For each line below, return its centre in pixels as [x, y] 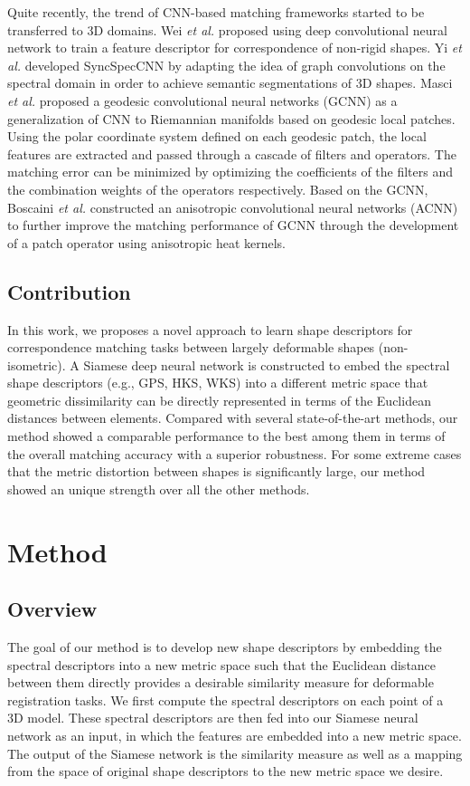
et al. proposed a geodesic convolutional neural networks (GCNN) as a [202, 100]
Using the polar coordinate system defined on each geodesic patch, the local [217, 136]
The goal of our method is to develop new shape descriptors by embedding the [225, 647]
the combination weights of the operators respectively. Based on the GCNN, [218, 189]
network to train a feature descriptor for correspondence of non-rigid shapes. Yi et [235, 48]
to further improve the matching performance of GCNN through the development [233, 225]
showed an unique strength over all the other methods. [159, 489]
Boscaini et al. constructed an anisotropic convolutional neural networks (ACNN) [233, 207]
